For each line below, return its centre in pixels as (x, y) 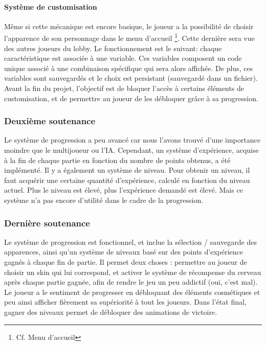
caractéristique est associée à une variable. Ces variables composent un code (123, 58)
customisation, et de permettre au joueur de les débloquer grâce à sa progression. (131, 98)
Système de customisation (51, 6)
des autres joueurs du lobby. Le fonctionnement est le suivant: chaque (113, 48)
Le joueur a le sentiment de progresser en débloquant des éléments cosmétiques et (132, 292)
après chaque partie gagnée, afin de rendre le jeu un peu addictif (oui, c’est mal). (131, 282)
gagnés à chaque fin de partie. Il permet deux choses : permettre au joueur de (126, 261)
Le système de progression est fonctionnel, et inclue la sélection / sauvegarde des (130, 241)
